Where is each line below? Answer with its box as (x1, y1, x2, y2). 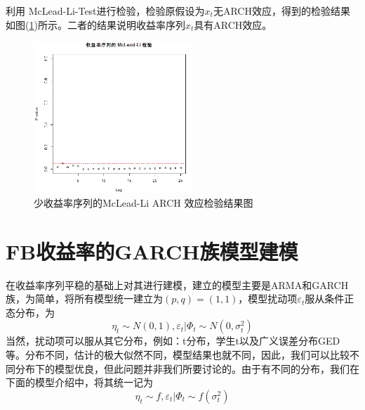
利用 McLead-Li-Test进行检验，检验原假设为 (6, 4, 205, 18)
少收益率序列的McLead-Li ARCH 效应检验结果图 (34, 195, 253, 210)
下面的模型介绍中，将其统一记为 (6, 375, 153, 390)
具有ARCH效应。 (194, 17, 272, 32)
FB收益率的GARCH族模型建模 (6, 236, 298, 265)
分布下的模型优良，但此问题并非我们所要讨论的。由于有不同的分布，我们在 (15, 361, 359, 376)
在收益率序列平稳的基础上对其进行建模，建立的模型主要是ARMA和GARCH (6, 277, 349, 292)
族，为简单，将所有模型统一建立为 (6, 291, 163, 306)
